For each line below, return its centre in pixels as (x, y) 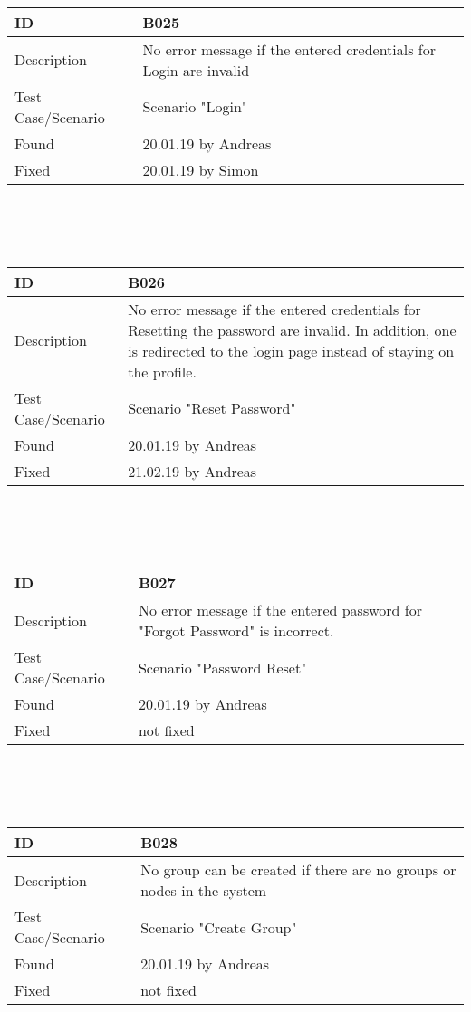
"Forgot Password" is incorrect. (236, 631)
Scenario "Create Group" (219, 927)
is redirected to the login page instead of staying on (291, 350)
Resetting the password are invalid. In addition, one (292, 329)
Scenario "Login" (195, 107)
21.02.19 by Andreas (192, 471)
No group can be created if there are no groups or (298, 870)
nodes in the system (204, 891)
